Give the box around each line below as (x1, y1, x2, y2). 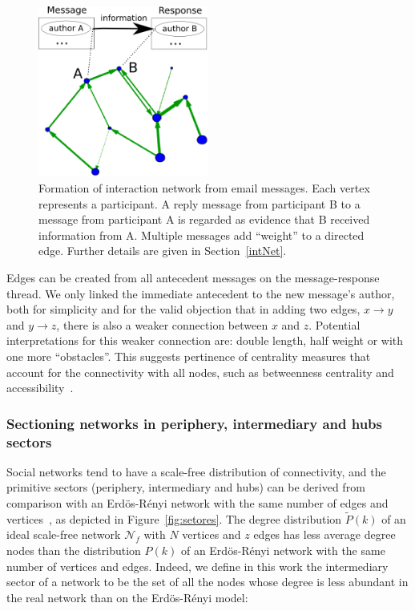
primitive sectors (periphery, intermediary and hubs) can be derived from (6, 479, 365, 496)
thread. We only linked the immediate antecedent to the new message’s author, (6, 285, 395, 301)
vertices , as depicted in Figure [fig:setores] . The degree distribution (6, 510, 342, 527)
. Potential (308, 316, 361, 333)
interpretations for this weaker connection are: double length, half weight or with (6, 332, 404, 349)
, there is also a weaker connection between (56, 316, 268, 333)
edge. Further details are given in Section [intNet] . (38, 242, 287, 259)
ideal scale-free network (6, 526, 121, 543)
